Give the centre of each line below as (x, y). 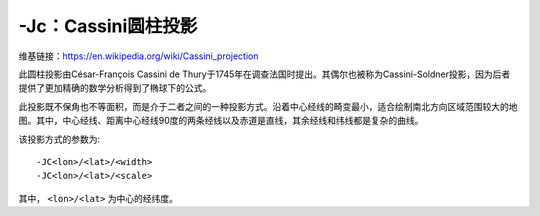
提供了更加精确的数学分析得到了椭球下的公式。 (115, 88)
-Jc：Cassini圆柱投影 (108, 26)
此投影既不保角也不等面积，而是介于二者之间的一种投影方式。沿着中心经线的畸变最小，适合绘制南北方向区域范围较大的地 (268, 106)
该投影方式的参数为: (59, 139)
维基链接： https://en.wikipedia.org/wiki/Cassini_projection (138, 56)
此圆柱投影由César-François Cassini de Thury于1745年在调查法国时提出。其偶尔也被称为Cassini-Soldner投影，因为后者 (264, 74)
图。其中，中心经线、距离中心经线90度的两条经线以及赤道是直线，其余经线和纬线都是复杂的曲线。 (221, 121)
